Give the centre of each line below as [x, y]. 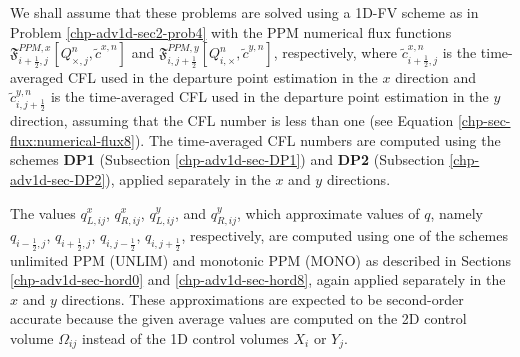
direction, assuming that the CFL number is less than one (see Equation [232, 120]
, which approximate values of [328, 212]
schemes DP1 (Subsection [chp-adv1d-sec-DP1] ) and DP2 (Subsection [227, 159]
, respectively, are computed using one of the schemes [344, 235]
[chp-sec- [484, 120]
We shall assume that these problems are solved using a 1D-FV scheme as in [244, 12]
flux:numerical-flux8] [72, 139]
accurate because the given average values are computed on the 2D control [238, 318]
